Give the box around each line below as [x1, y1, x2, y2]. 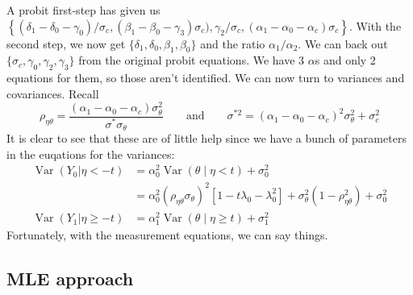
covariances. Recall [6, 85, 99, 102]
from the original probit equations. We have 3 [78, 52, 305, 69]
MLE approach [6, 266, 134, 291]
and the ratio [200, 35, 265, 52]
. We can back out [298, 35, 388, 52]
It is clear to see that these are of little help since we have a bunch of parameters [6, 129, 407, 146]
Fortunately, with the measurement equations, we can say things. [6, 226, 328, 243]
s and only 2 [315, 52, 376, 69]
